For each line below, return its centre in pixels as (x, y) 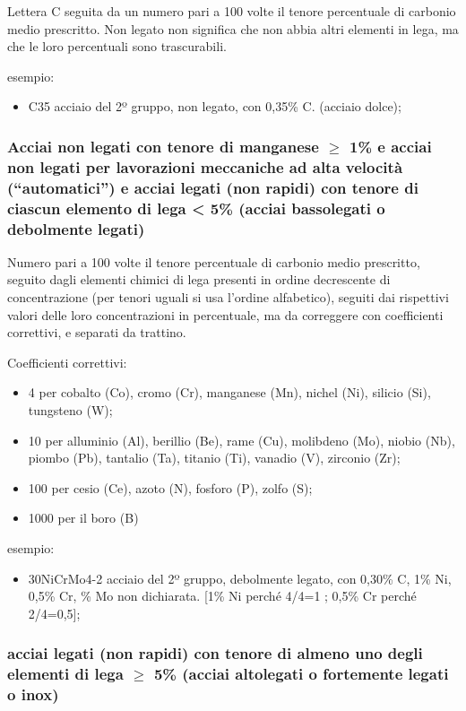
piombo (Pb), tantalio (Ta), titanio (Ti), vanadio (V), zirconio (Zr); (214, 458)
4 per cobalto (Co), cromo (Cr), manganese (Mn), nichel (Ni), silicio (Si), (229, 392)
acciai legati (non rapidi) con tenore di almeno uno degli (215, 653)
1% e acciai (390, 146)
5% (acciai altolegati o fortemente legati (301, 674)
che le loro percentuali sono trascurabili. (117, 46)
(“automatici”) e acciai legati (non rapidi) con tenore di (213, 187)
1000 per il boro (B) (83, 518)
